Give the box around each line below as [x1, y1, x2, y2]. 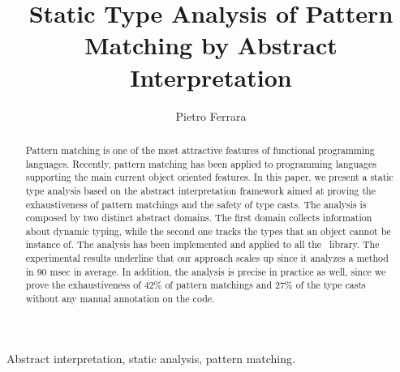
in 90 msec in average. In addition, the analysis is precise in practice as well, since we [25, 264, 386, 278]
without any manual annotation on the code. [25, 292, 215, 306]
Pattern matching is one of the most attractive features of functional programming [25, 143, 375, 156]
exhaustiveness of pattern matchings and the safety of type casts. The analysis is [25, 197, 367, 211]
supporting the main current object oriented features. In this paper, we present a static [25, 170, 394, 184]
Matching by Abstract [84, 28, 338, 62]
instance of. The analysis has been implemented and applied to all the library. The [25, 237, 380, 251]
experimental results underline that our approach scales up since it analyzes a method [25, 251, 389, 265]
